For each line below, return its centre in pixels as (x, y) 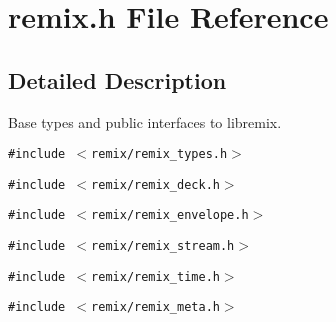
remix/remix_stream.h (163, 246)
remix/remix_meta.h (155, 307)
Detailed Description (117, 79)
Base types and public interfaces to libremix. (145, 121)
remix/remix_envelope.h (170, 215)
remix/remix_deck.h (155, 184)
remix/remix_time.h (155, 276)
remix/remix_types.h (159, 154)
